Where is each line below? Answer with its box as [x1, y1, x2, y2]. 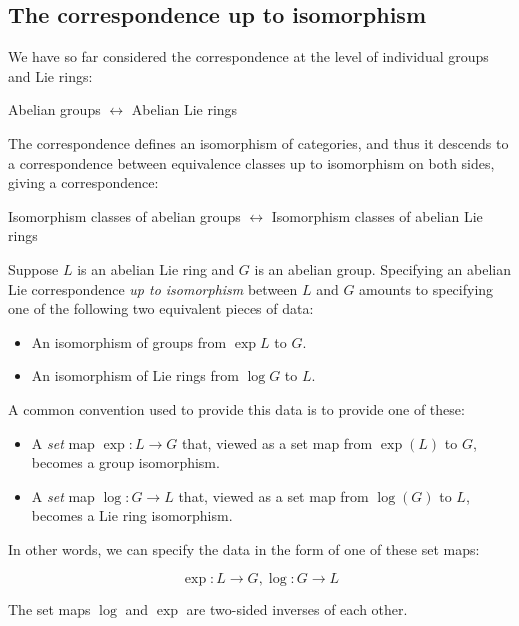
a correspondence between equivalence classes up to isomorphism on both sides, [8, 152, 495, 173]
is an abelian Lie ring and [77, 258, 235, 279]
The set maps [8, 599, 91, 620]
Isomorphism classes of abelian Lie [271, 205, 483, 226]
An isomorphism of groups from [31, 331, 227, 352]
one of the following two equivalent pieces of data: [8, 298, 314, 319]
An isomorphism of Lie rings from [31, 365, 239, 386]
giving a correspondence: [8, 172, 159, 193]
